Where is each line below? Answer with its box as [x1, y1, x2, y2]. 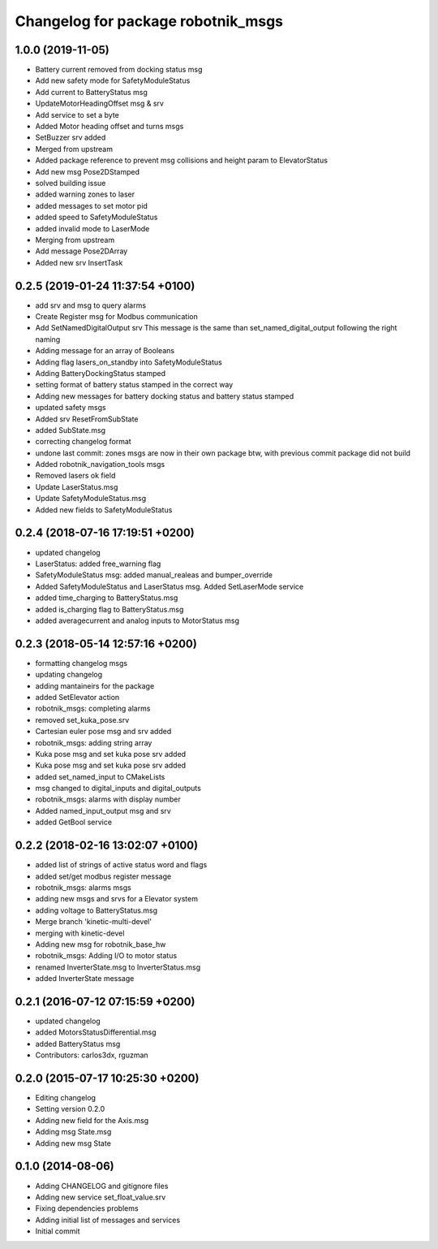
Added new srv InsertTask [35, 257, 123, 267]
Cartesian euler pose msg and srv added [35, 727, 172, 737]
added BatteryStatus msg [35, 1039, 121, 1048]
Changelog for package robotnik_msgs [15, 12, 284, 30]
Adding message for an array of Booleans [35, 346, 174, 356]
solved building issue [35, 178, 106, 188]
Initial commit [35, 1226, 80, 1236]
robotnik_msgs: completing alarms [35, 703, 151, 714]
